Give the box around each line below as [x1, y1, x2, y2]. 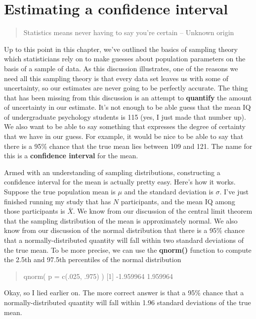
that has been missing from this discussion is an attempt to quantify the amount [4, 92, 252, 102]
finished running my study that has [4, 196, 111, 206]
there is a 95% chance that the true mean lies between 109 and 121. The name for [4, 140, 253, 151]
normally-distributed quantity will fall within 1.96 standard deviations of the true [4, 297, 251, 307]
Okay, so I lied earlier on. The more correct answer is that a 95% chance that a [4, 287, 244, 298]
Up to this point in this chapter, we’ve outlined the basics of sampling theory [4, 44, 238, 54]
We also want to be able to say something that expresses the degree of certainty [4, 121, 246, 132]
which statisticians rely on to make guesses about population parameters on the [4, 53, 246, 64]
